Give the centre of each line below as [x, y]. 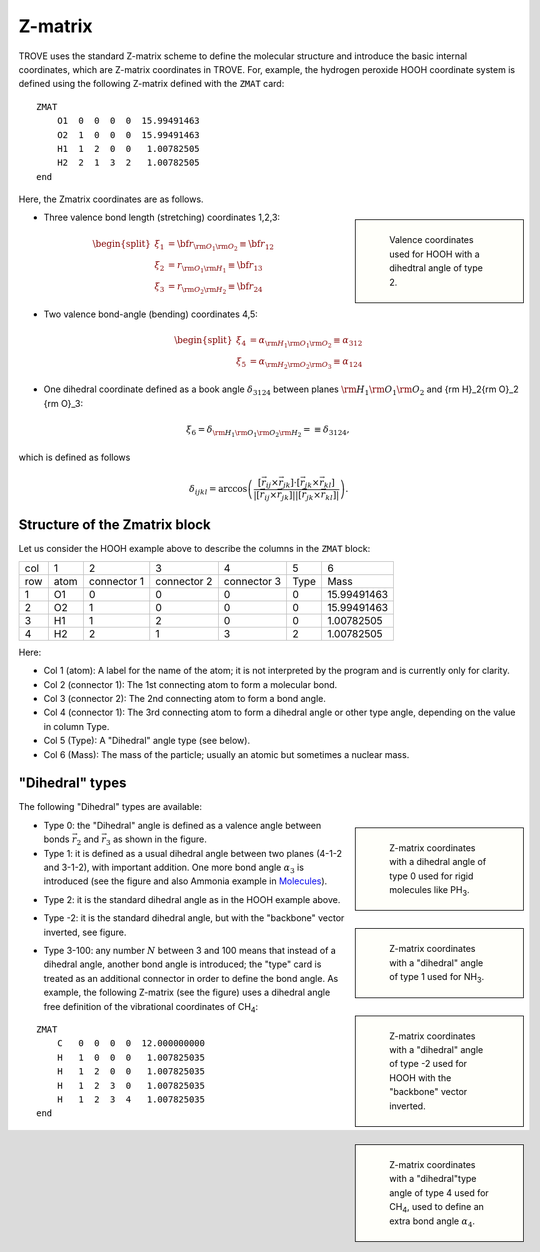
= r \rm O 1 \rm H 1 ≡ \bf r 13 [215, 266]
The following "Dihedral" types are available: [110, 807]
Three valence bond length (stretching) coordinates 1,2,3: [161, 217]
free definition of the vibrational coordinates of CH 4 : [151, 1007]
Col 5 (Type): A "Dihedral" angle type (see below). [146, 741]
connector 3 [252, 581]
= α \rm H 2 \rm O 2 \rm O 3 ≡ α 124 [306, 363]
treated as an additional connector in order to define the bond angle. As [191, 978]
